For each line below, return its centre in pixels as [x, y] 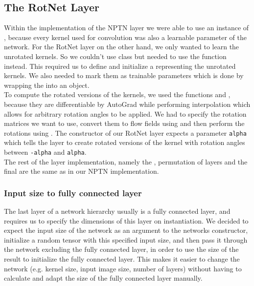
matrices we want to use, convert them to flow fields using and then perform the [124, 123]
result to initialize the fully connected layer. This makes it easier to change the [122, 259]
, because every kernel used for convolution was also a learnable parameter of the [125, 37]
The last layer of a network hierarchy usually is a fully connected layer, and [117, 211]
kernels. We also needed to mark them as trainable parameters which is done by [124, 75]
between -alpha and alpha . [45, 152]
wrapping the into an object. [47, 85]
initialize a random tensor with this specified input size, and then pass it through [126, 239]
